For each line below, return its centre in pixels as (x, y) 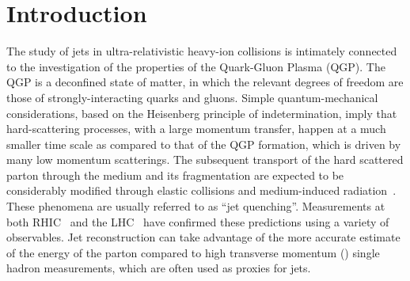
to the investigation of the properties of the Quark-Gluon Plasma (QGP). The (196, 66)
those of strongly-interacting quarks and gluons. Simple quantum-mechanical (192, 97)
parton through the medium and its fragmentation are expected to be (175, 175)
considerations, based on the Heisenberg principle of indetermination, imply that (202, 113)
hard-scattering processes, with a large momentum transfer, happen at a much (196, 129)
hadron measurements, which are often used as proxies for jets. (159, 268)
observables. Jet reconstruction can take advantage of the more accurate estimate (203, 237)
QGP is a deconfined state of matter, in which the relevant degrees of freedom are (205, 82)
